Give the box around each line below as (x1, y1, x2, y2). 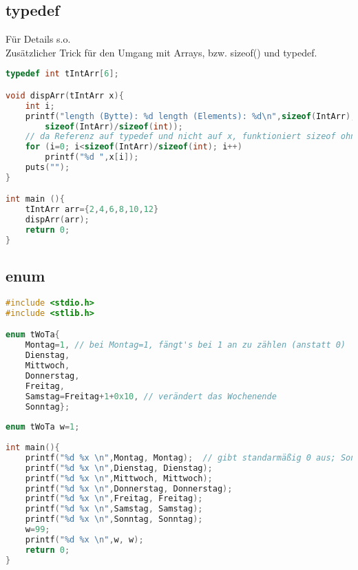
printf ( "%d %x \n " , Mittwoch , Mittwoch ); (25, 473, 213, 483)
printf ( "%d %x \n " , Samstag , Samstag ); (25, 504, 203, 514)
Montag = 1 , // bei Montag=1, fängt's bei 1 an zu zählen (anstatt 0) (25, 340, 346, 350)
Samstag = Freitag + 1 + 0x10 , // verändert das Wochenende (25, 391, 277, 401)
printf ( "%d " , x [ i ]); (45, 152, 139, 162)
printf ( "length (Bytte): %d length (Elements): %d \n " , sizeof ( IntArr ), (25, 111, 356, 121)
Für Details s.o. (6, 32, 71, 46)
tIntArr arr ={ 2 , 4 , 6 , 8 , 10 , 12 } (25, 204, 159, 215)
